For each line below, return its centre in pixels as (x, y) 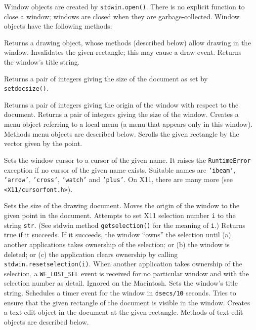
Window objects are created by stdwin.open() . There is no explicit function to (124, 6)
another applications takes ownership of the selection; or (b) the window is (117, 244)
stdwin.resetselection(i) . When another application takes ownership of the (123, 264)
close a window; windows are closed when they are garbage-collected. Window (122, 16)
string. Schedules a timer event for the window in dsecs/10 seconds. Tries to (120, 293)
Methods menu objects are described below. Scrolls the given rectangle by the (122, 133)
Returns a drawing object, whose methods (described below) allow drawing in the (128, 42)
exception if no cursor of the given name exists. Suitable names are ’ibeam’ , (120, 169)
